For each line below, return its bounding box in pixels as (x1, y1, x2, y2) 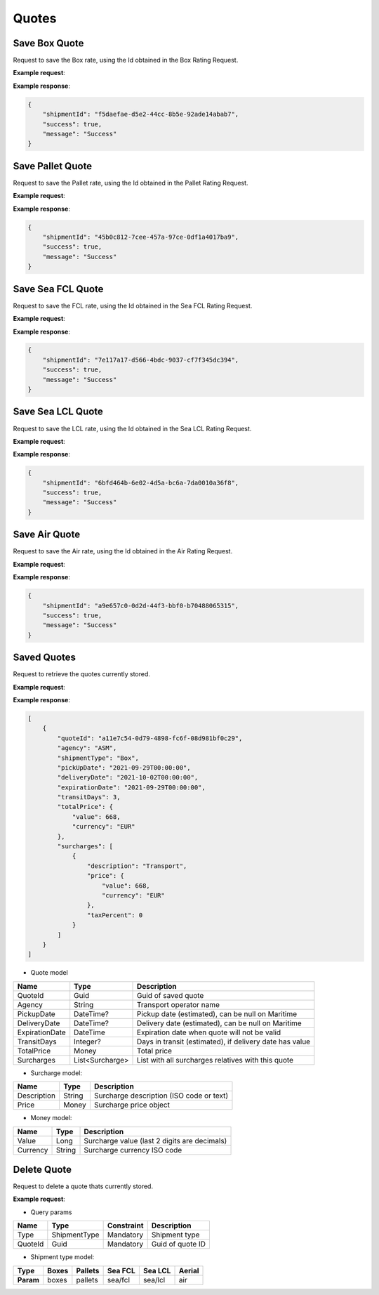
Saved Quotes (13, 652, 77, 664)
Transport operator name (137, 999, 220, 1009)
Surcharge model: (30, 1068, 82, 1077)
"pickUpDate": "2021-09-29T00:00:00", (57, 763, 191, 772)
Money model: (30, 1114, 72, 1122)
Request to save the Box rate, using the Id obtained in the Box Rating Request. (13, 56, 239, 65)
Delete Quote (13, 1163, 72, 1176)
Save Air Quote (13, 529, 81, 541)
